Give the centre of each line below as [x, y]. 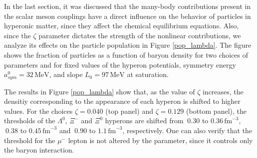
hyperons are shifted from [144, 120]
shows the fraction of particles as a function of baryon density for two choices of [126, 54]
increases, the [223, 91]
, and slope [66, 74]
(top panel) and [129, 111]
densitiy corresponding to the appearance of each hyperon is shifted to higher [122, 101]
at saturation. [148, 74]
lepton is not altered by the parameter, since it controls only [160, 140]
